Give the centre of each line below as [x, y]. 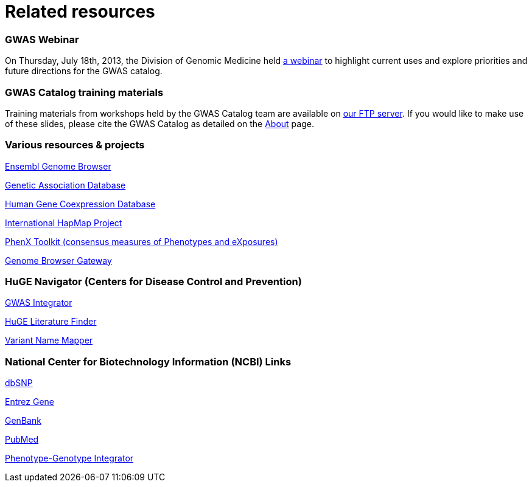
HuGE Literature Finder [51, 322]
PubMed [22, 440]
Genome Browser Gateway [58, 260]
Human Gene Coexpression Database [80, 204]
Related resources [80, 12]
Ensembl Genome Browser [58, 166]
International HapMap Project [64, 223]
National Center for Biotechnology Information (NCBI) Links [148, 361]
